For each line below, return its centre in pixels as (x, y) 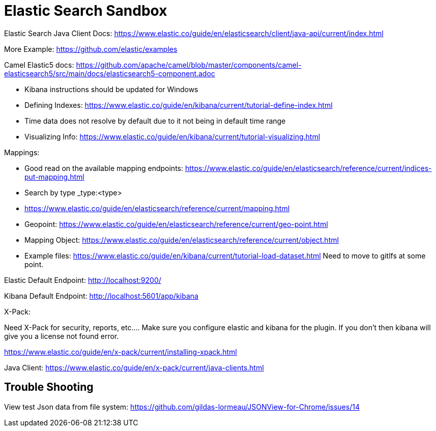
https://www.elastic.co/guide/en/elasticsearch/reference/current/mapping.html (157, 208)
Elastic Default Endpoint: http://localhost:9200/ (83, 280)
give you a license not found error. (62, 336)
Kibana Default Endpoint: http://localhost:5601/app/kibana (101, 296)
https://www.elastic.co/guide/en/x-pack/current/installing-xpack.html (121, 352)
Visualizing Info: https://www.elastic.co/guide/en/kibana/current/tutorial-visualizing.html (172, 136)
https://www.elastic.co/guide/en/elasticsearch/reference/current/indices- (308, 168)
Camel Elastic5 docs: (39, 65)
